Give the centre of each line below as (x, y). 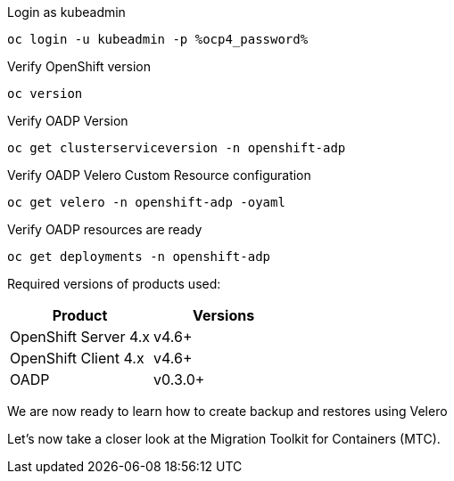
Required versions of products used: (114, 284)
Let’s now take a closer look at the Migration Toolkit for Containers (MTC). (224, 439)
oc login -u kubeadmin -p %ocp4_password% (158, 39)
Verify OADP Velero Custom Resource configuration (159, 175)
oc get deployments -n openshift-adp (139, 257)
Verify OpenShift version (79, 66)
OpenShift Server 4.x (80, 337)
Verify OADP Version (68, 121)
